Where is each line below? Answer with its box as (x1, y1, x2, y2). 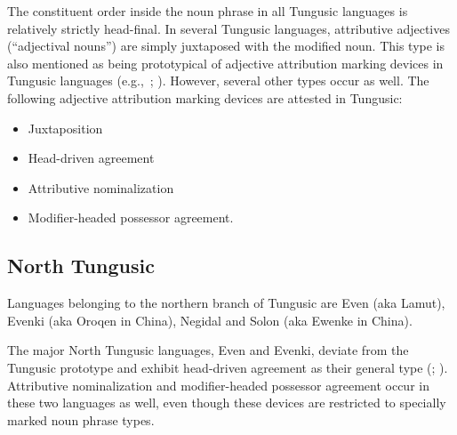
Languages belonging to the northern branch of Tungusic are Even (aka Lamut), (7, 294, 445, 312)
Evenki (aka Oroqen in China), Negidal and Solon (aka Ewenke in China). (7, 310, 413, 329)
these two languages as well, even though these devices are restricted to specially (7, 393, 446, 412)
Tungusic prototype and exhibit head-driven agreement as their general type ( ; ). (7, 358, 448, 376)
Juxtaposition (28, 118, 103, 137)
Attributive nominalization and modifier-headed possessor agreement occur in (7, 375, 429, 394)
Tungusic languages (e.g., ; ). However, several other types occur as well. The (7, 71, 429, 90)
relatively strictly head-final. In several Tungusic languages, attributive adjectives (7, 19, 450, 37)
